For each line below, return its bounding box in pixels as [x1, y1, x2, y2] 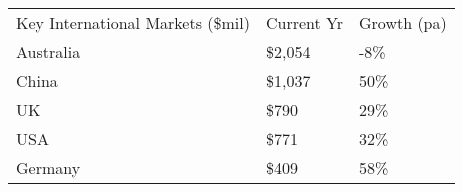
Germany [16, 156, 81, 179]
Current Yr [265, 11, 344, 34]
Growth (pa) [359, 11, 447, 34]
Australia [16, 40, 81, 63]
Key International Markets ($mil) [16, 11, 250, 34]
